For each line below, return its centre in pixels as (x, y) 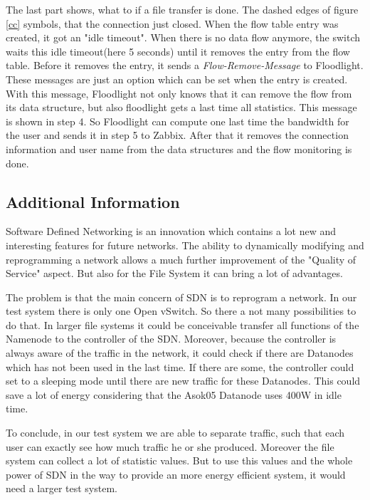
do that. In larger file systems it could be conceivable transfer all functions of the (183, 324)
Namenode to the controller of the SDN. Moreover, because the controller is (171, 339)
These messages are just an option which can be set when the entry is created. (177, 79)
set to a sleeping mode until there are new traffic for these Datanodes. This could (183, 381)
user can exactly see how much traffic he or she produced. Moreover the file (170, 446)
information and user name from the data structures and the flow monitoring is (179, 149)
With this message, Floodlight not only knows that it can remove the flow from (179, 93)
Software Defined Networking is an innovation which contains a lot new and (171, 231)
